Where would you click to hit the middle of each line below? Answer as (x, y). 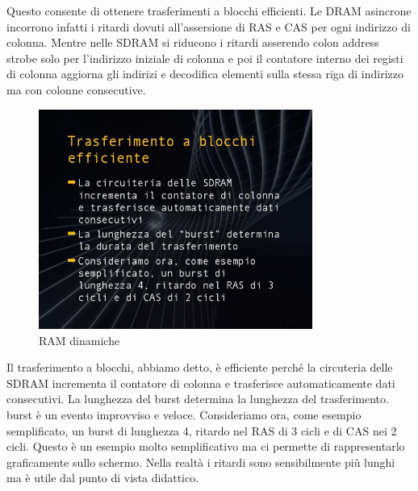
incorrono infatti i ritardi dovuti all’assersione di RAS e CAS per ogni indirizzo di (209, 26)
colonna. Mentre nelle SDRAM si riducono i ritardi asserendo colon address (193, 42)
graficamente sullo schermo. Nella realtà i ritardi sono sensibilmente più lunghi (201, 462)
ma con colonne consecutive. (76, 89)
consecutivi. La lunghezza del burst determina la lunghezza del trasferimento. (198, 399)
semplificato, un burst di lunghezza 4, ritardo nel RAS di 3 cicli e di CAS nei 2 (202, 430)
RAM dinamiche (79, 340)
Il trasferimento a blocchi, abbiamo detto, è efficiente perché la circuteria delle (200, 367)
